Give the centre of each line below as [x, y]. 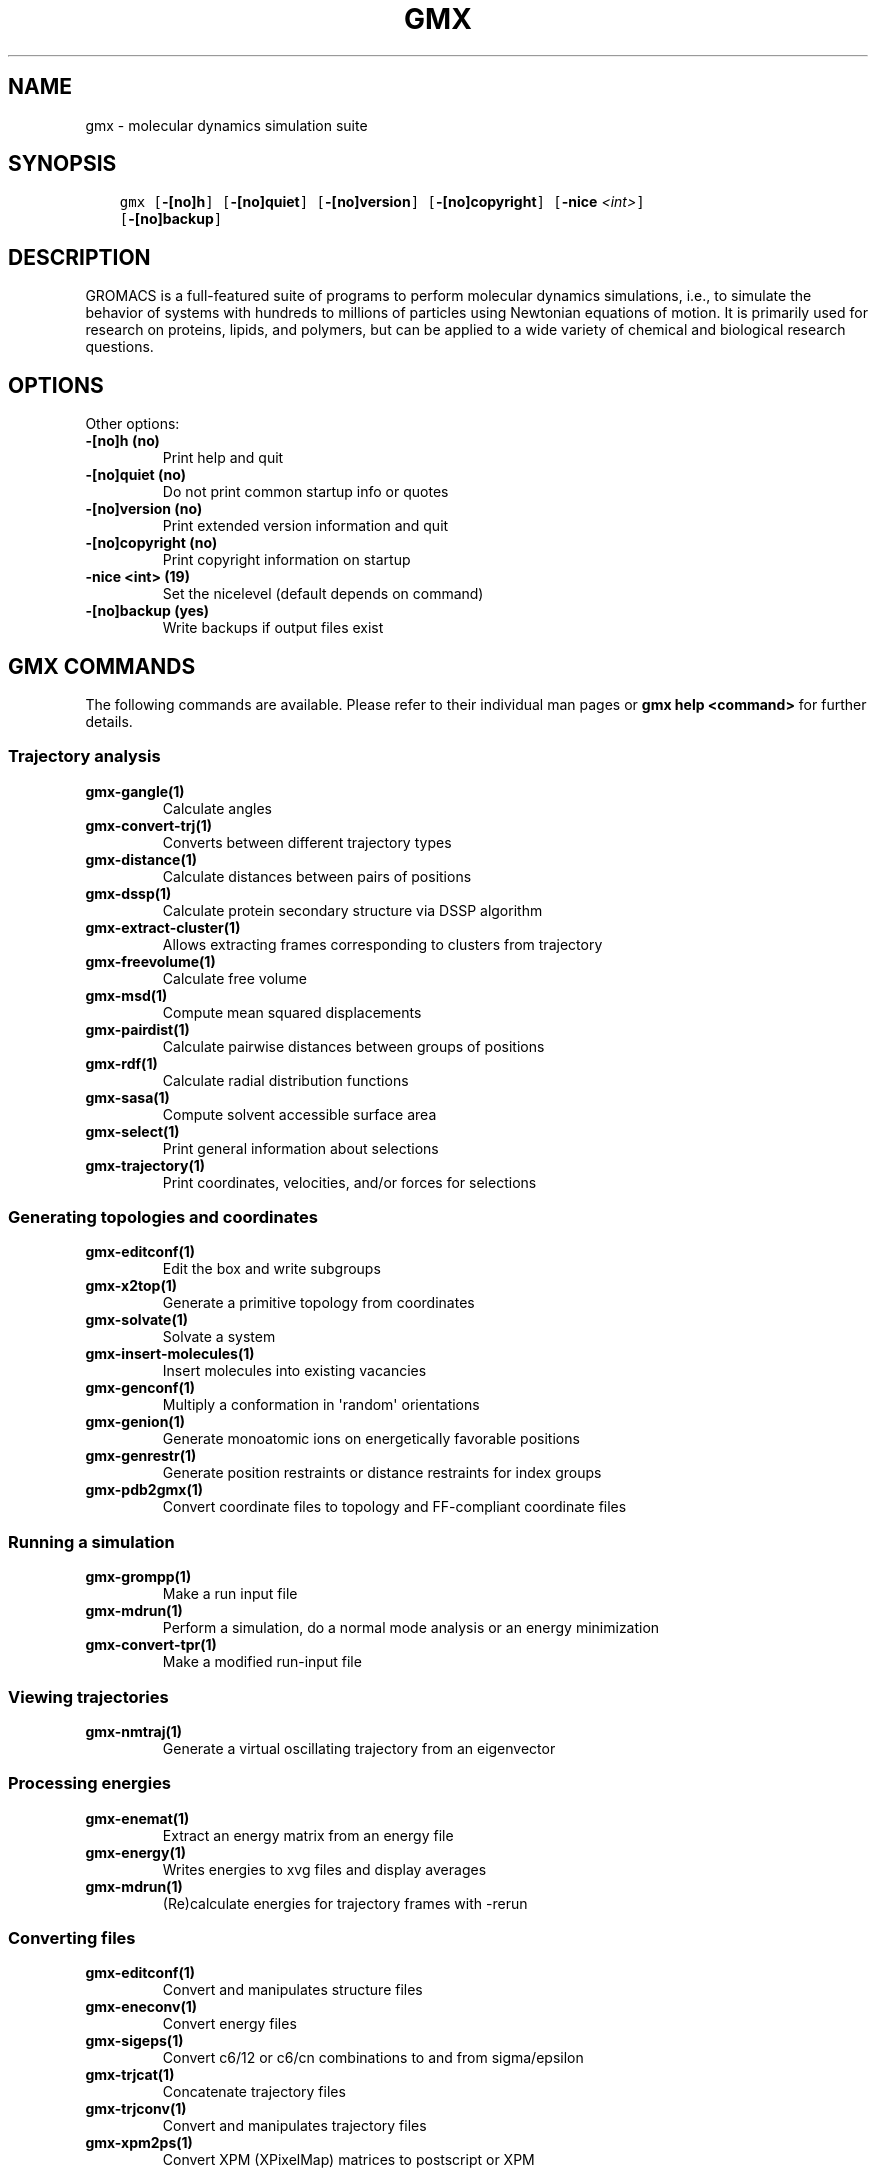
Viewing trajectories [88, 1696]
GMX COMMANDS [102, 666]
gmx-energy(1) [135, 1852]
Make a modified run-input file [262, 1662]
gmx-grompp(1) [138, 1577]
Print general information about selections [300, 1148]
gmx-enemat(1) [137, 1818]
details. [109, 721]
